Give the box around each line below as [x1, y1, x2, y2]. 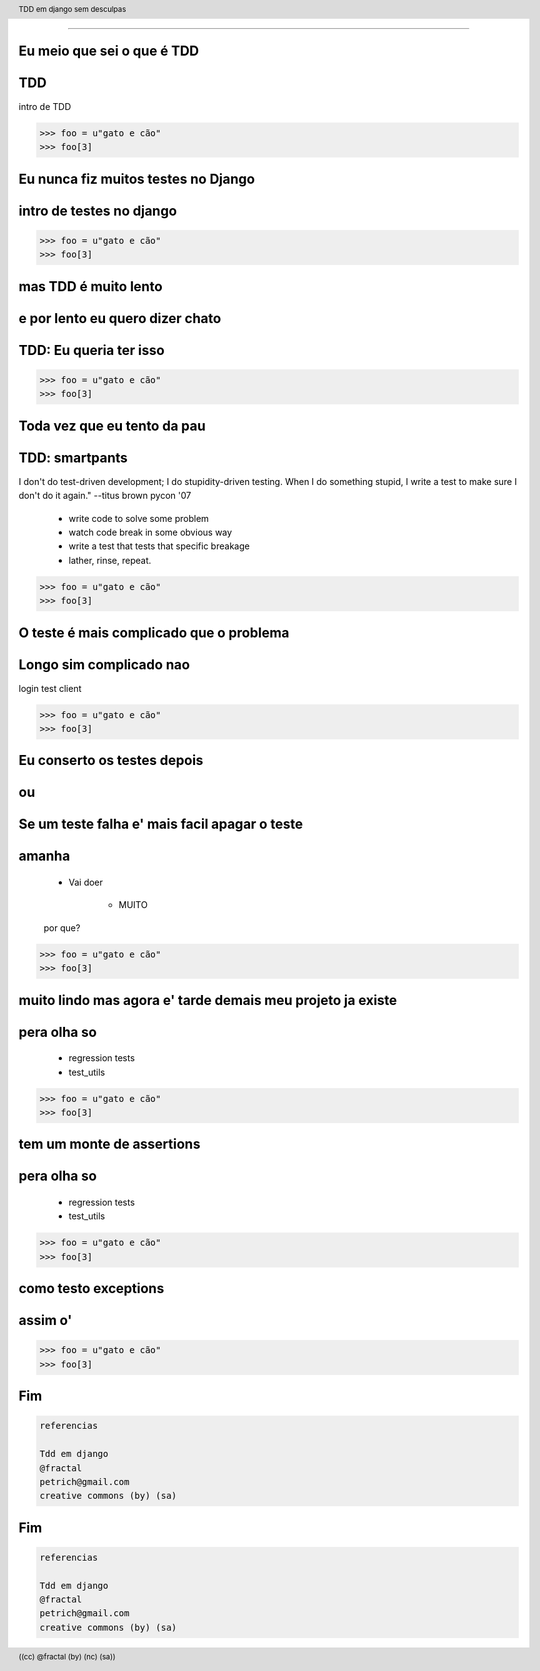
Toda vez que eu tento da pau [18, 417, 206, 434]
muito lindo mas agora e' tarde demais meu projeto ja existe [18, 991, 398, 1009]
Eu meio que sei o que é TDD [18, 42, 200, 59]
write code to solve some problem [68, 512, 210, 524]
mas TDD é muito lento [18, 278, 163, 295]
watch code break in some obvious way [68, 526, 233, 538]
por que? [43, 921, 81, 934]
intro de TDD [18, 100, 72, 112]
